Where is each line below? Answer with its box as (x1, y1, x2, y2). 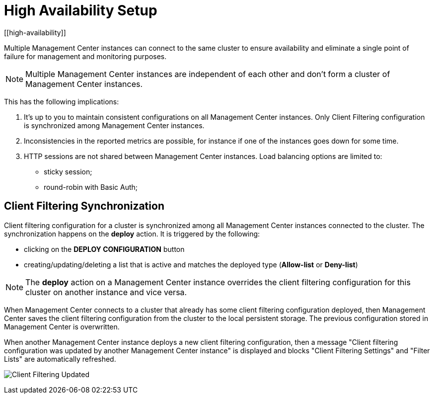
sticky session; (44, 167, 92, 176)
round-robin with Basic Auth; (44, 182, 138, 191)
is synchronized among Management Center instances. (24, 121, 205, 130)
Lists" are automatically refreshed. (4, 354, 116, 363)
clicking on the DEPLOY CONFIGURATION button (24, 244, 185, 253)
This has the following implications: (4, 97, 119, 106)
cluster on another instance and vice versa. (25, 287, 187, 297)
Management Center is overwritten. (4, 322, 120, 331)
